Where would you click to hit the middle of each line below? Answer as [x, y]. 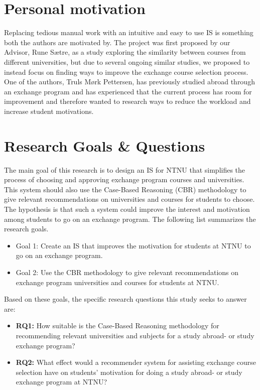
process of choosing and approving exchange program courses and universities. [124, 179]
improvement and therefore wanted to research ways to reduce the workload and [127, 101]
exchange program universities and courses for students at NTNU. [117, 282]
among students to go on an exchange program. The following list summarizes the [130, 219]
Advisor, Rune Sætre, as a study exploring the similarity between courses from [125, 52]
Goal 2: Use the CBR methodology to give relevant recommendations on [127, 272]
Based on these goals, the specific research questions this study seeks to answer [125, 299]
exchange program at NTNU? [61, 382]
